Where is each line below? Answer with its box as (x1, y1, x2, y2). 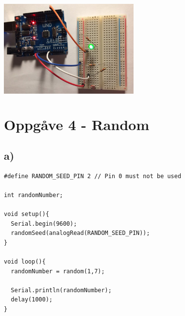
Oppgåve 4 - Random (4, 115, 150, 134)
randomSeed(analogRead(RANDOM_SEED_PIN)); (11, 230, 150, 237)
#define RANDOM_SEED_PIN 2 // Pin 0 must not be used (4, 172, 182, 180)
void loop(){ (4, 258, 46, 265)
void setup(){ (4, 210, 50, 217)
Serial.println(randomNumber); (11, 286, 112, 294)
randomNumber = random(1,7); (11, 267, 105, 275)
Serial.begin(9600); (11, 220, 77, 227)
